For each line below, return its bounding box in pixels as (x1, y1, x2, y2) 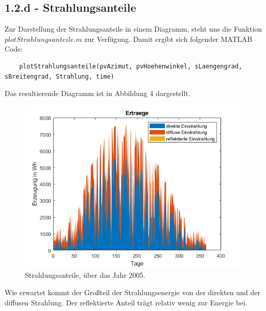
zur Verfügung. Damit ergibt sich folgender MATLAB (84, 33, 252, 44)
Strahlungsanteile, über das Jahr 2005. (25, 270, 146, 280)
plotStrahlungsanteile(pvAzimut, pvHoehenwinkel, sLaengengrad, (19, 62, 243, 70)
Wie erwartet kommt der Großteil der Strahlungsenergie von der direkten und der (5, 286, 260, 297)
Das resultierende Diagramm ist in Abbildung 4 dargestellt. (5, 88, 190, 99)
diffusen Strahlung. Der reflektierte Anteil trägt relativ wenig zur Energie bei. (5, 297, 248, 307)
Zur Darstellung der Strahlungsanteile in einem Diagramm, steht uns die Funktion (5, 23, 262, 34)
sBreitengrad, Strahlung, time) (5, 73, 114, 80)
